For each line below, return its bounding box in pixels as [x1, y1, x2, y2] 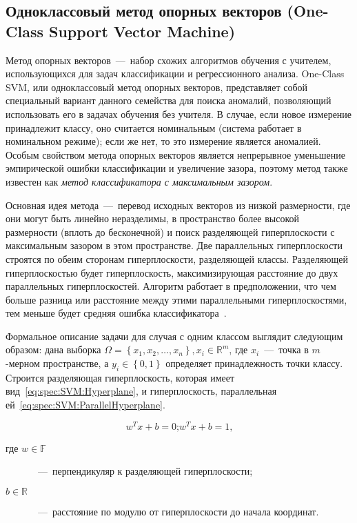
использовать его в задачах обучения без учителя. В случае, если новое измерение [6, 106, 352, 121]
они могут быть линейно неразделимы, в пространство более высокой [6, 211, 300, 226]
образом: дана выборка [6, 342, 101, 357]
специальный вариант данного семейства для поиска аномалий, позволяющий [6, 93, 331, 108]
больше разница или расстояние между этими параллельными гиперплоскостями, [6, 292, 347, 306]
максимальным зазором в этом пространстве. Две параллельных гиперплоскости [6, 238, 343, 253]
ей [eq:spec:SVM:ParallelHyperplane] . [6, 397, 165, 412]
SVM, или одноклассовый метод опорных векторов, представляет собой [6, 79, 308, 94]
